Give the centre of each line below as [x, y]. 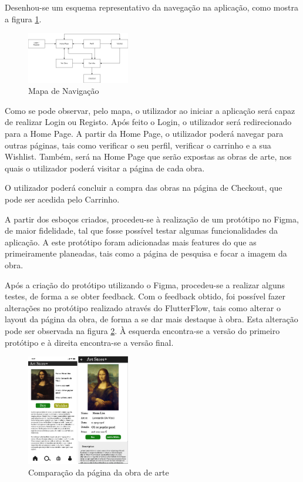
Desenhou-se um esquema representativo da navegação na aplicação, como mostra [151, 7]
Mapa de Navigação [64, 91]
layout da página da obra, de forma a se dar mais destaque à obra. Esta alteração [151, 319]
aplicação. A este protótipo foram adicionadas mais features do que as [131, 242]
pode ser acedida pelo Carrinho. [62, 199]
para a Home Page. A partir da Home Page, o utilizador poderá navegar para [144, 133]
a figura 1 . [23, 18]
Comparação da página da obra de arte [99, 472]
